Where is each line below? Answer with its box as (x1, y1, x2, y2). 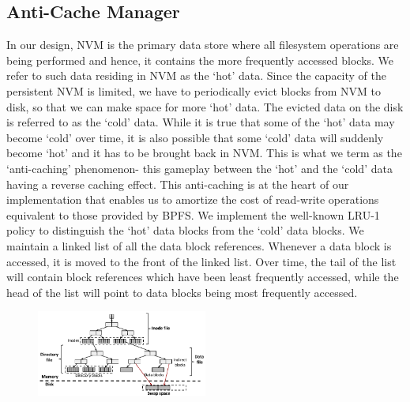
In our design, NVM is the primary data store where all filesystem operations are (6, 36, 399, 53)
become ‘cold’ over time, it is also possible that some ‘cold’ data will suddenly (6, 129, 384, 145)
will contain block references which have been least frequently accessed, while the (6, 269, 399, 285)
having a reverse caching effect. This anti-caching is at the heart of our (6, 175, 349, 192)
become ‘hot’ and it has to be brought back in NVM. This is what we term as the (6, 145, 402, 161)
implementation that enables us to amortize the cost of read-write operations (6, 191, 379, 208)
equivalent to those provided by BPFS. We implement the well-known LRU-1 (6, 206, 380, 223)
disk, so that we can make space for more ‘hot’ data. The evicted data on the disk (6, 98, 404, 115)
